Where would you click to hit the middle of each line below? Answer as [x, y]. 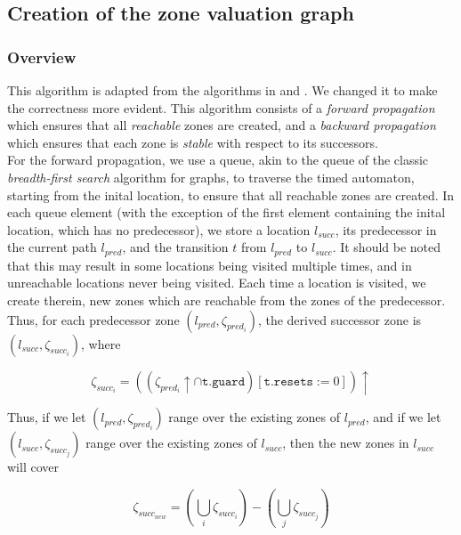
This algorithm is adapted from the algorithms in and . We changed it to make [222, 90]
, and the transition [175, 247]
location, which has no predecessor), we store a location [159, 229]
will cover [33, 467]
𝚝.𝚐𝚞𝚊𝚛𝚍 [223, 382]
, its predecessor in [386, 229]
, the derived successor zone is [340, 319]
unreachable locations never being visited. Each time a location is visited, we [217, 283]
